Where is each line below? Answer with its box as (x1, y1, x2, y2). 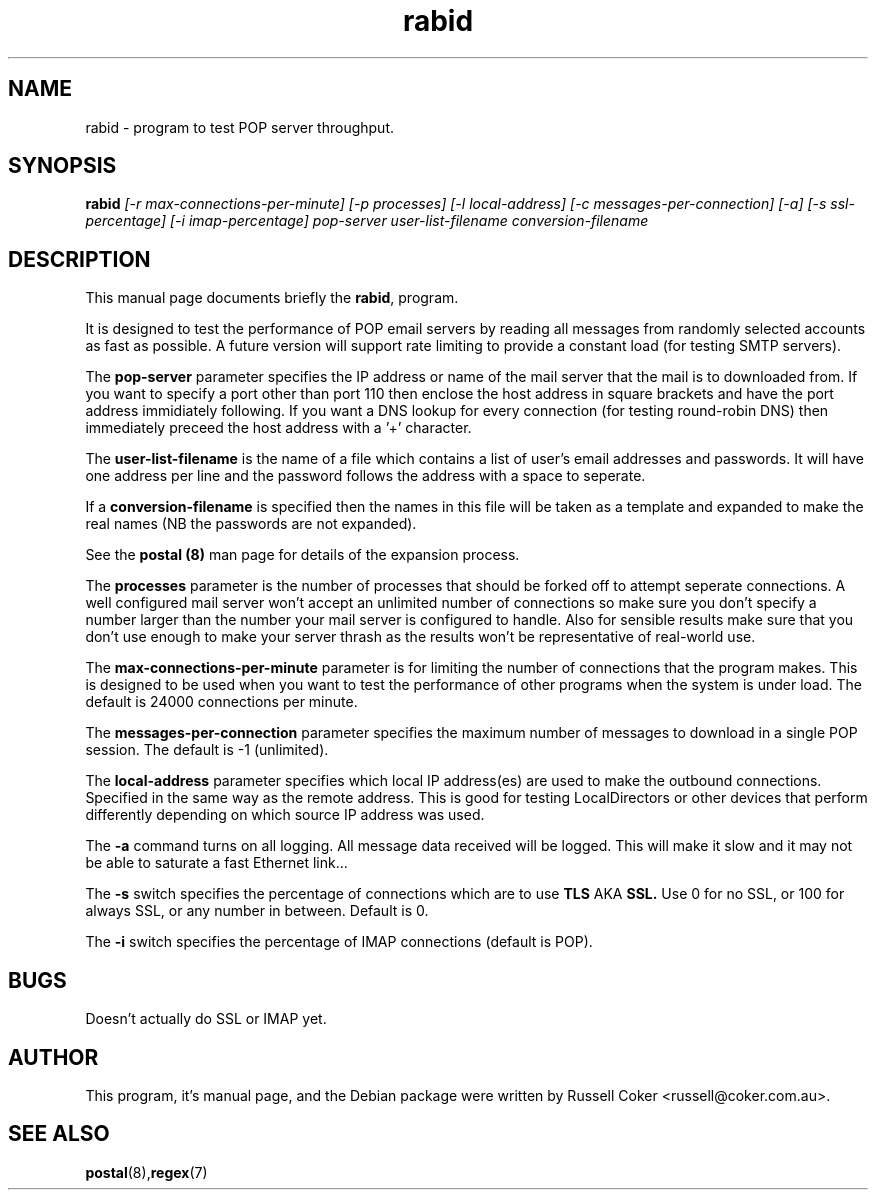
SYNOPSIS (8, 153, 117, 179)
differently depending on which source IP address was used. (85, 806, 485, 824)
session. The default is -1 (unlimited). (85, 741, 329, 759)
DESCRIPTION (8, 246, 151, 272)
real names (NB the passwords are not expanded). (85, 515, 417, 533)
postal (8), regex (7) (85, 1163, 208, 1181)
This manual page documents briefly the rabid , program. (85, 289, 459, 307)
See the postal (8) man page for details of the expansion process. (85, 546, 520, 564)
